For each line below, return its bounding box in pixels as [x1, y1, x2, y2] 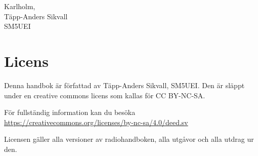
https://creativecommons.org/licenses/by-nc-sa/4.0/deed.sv [4, 116, 188, 127]
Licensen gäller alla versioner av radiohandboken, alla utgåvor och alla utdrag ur [4, 134, 254, 144]
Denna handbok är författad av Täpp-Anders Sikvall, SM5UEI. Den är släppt [4, 80, 245, 90]
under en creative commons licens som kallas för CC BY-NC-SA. [4, 90, 205, 100]
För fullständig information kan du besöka [4, 107, 136, 118]
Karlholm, [4, 1, 35, 11]
